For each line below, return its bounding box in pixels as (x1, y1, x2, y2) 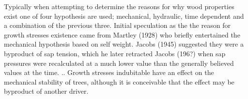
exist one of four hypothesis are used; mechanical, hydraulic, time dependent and (4, 11, 244, 21)
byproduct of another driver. (4, 86, 89, 96)
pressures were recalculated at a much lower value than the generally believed (4, 58, 234, 68)
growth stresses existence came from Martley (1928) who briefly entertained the (4, 29, 240, 39)
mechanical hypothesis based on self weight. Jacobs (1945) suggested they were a (4, 39, 244, 49)
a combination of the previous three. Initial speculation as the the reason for (4, 20, 231, 30)
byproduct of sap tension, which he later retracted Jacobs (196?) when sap (4, 48, 226, 58)
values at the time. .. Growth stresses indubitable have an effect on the (4, 67, 214, 77)
